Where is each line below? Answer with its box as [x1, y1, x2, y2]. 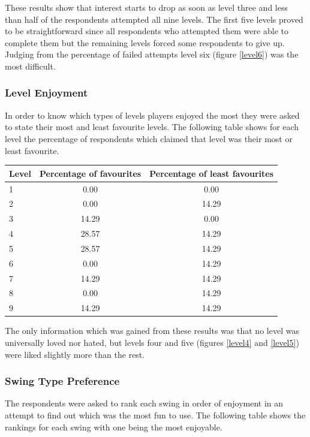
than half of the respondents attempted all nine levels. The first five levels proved [5, 13, 303, 25]
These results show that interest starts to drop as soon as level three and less [5, 1, 288, 13]
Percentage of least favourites [149, 167, 274, 179]
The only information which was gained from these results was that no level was [5, 324, 299, 337]
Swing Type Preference [5, 373, 120, 388]
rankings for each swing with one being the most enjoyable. [5, 420, 222, 433]
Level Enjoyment [5, 85, 88, 100]
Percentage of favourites [39, 167, 142, 179]
